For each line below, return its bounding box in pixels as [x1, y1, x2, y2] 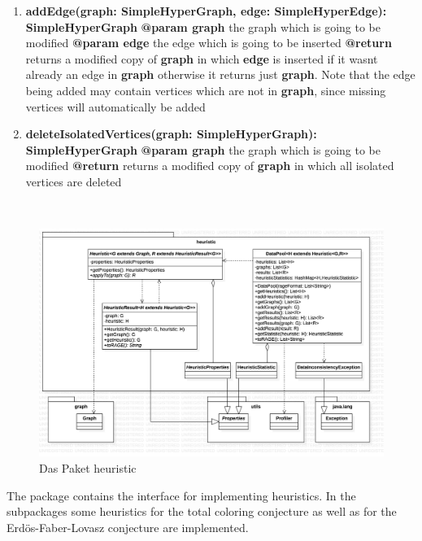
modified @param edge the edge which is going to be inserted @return [25, 34, 392, 51]
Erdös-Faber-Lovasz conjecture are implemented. [7, 518, 249, 535]
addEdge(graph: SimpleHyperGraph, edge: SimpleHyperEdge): [25, 2, 387, 19]
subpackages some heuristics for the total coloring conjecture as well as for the [7, 503, 397, 520]
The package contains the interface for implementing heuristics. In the [7, 486, 356, 504]
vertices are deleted [25, 172, 122, 190]
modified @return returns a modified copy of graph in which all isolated [25, 157, 394, 174]
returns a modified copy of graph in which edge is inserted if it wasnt [25, 50, 378, 67]
